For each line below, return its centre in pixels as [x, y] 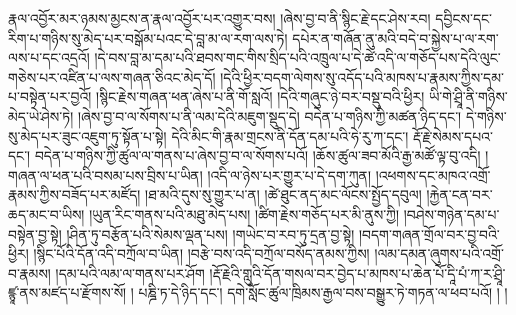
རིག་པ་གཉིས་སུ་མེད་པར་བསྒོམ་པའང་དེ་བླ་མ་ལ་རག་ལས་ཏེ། [148, 37]
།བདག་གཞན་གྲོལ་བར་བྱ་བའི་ [429, 233]
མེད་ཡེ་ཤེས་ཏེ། [41, 115]
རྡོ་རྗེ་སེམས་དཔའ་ [453, 135]
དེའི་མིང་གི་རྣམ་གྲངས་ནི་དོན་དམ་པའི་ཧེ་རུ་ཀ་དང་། [290, 135]
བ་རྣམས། [29, 272]
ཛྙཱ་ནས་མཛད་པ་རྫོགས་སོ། [67, 292]
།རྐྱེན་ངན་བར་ [459, 194]
